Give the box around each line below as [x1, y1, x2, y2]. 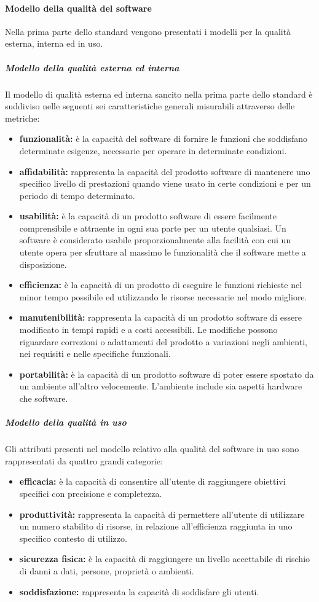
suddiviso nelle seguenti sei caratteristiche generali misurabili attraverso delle [5, 100, 295, 112]
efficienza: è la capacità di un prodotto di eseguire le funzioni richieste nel [19, 278, 302, 291]
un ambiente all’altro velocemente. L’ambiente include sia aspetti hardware [19, 380, 302, 393]
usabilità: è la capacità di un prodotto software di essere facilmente [19, 209, 277, 222]
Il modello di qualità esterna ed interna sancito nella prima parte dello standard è [5, 87, 313, 100]
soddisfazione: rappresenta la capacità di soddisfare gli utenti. [19, 585, 259, 598]
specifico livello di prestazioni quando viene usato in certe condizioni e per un [19, 177, 311, 190]
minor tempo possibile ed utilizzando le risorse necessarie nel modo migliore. [19, 290, 307, 303]
